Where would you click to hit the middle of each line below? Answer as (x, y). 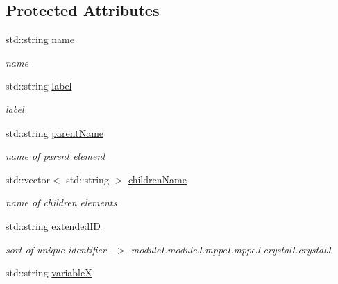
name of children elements (61, 202)
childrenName (157, 179)
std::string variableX (49, 273)
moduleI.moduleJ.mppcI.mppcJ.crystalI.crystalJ (231, 249)
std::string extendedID (53, 225)
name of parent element (56, 156)
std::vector (28, 179)
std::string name (40, 39)
